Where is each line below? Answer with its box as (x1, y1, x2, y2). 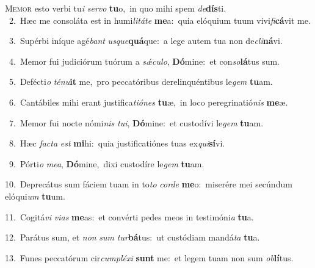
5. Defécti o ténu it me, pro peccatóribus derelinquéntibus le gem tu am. (9, 75, 273, 88)
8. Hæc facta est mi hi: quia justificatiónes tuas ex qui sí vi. (9, 137, 225, 150)
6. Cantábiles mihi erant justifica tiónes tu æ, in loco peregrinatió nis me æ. (9, 95, 288, 108)
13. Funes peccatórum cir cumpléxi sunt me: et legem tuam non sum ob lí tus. (5, 251, 294, 264)
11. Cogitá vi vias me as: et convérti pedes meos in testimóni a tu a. (5, 210, 254, 223)
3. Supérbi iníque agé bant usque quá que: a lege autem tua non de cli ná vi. (9, 34, 283, 47)
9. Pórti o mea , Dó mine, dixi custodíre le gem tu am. (9, 157, 205, 170)
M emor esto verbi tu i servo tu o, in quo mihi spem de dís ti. (5, 2, 226, 14)
